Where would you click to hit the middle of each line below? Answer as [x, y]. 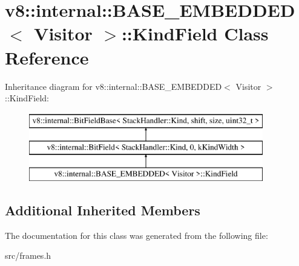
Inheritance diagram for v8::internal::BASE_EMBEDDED [113, 86]
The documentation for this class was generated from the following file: [136, 235]
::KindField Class [195, 33]
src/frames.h [28, 255]
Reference [47, 57]
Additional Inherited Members [103, 210]
